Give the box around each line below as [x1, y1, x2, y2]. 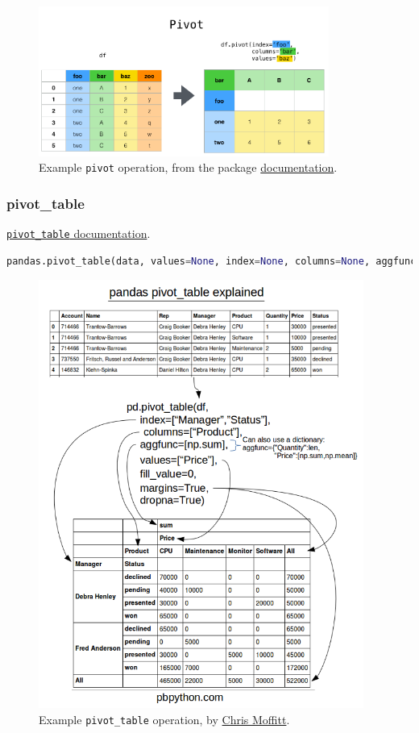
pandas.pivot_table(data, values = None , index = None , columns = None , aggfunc [6, 255, 417, 267]
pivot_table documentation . [6, 224, 151, 241]
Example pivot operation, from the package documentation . [39, 159, 338, 176]
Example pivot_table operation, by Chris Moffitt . [39, 710, 290, 727]
